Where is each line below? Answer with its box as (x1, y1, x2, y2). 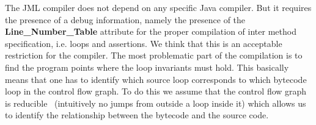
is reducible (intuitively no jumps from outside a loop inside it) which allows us (5, 96, 306, 109)
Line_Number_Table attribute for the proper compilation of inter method (5, 25, 296, 38)
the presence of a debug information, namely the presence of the (5, 13, 246, 26)
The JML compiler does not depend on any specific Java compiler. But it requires (5, 1, 312, 13)
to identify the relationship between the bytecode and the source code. (5, 109, 269, 121)
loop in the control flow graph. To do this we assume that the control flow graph (5, 85, 307, 98)
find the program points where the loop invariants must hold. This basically (5, 60, 289, 73)
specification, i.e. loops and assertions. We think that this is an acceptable (5, 37, 282, 49)
